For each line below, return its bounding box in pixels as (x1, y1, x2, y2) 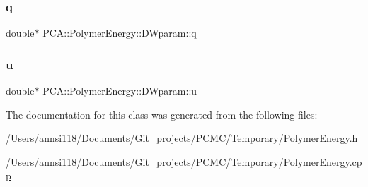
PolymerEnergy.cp (283, 154, 362, 169)
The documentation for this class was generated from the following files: (6, 107, 318, 121)
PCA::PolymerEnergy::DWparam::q (42, 25, 197, 40)
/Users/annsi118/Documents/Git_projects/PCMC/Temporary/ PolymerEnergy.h (6, 131, 358, 145)
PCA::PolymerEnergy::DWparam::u (42, 83, 197, 98)
